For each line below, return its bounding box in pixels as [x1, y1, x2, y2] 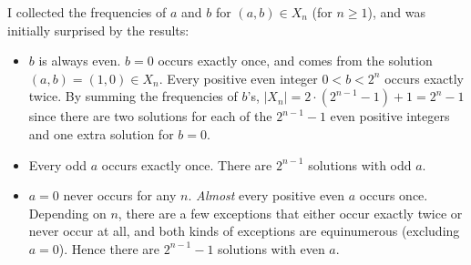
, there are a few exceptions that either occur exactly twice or [118, 203, 463, 222]
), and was [367, 3, 425, 21]
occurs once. [359, 186, 428, 205]
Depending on [28, 203, 107, 222]
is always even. [38, 51, 121, 70]
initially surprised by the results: [7, 20, 189, 39]
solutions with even [218, 239, 325, 258]
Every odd [28, 155, 87, 174]
